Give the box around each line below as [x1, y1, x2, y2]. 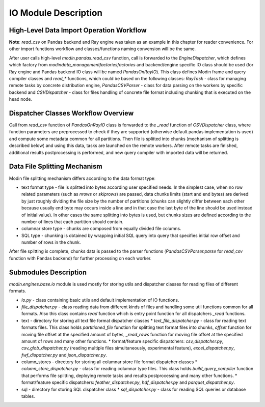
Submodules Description [9, 268, 87, 276]
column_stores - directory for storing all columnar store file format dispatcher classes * [21, 359, 198, 365]
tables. [21, 393, 35, 399]
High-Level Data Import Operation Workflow [9, 26, 147, 34]
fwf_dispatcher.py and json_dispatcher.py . [21, 352, 107, 358]
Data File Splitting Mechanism [9, 162, 103, 171]
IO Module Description [9, 7, 103, 18]
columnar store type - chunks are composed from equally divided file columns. [21, 226, 182, 232]
